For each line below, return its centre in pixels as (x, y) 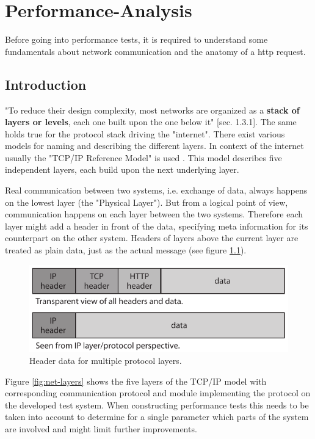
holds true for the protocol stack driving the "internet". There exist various (145, 133)
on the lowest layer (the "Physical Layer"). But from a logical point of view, (147, 202)
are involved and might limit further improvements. (101, 428)
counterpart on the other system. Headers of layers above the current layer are (152, 238)
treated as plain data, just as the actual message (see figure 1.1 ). (126, 250)
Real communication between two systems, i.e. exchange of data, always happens (156, 190)
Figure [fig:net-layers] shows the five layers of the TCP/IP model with (136, 381)
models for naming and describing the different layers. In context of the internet (154, 146)
